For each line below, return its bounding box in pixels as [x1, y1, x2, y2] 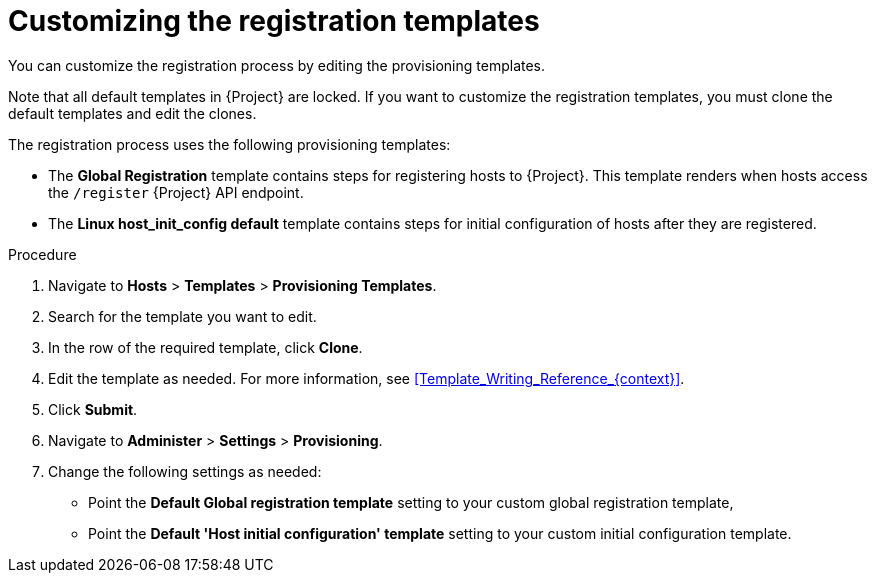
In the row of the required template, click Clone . [48, 338, 363, 356]
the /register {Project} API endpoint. [48, 183, 304, 201]
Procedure [8, 245, 77, 263]
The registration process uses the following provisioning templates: [8, 135, 451, 153]
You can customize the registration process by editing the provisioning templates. [8, 56, 546, 74]
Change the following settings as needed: [48, 462, 322, 480]
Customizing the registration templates [8, 4, 540, 38]
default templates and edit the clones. [8, 104, 257, 122]
